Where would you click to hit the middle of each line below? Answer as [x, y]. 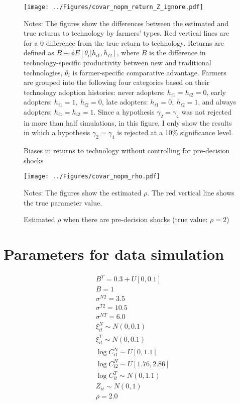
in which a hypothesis [57, 132]
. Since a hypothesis [124, 112]
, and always [217, 102]
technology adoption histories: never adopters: [94, 92]
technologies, [43, 72]
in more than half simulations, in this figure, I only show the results [128, 122]
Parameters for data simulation [114, 254]
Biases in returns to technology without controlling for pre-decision [127, 150]
